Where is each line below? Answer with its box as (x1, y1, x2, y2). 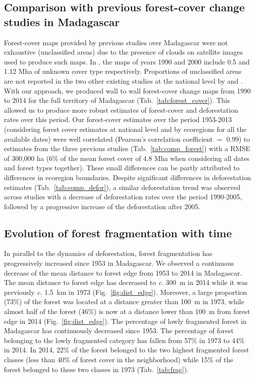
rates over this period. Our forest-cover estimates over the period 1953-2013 (4, 114, 232, 125)
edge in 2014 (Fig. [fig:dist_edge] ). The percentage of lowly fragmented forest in (4, 315, 247, 326)
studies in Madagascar (4, 14, 120, 29)
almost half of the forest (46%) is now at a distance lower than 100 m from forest (4, 306, 250, 316)
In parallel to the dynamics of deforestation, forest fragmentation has (4, 248, 213, 258)
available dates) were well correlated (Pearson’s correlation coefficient (4, 133, 213, 144)
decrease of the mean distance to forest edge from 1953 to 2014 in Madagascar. (4, 267, 242, 278)
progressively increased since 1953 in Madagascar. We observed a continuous (4, 258, 234, 268)
